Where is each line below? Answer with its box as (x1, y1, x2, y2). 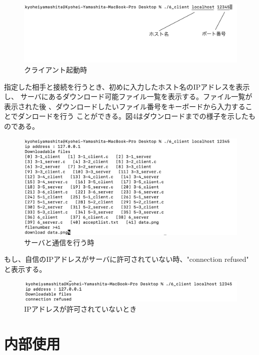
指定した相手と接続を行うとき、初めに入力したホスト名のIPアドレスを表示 (4, 81, 250, 92)
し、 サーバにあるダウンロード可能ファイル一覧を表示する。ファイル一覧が (4, 91, 252, 102)
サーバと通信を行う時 (24, 237, 94, 247)
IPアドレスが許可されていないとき (24, 303, 137, 314)
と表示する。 (4, 263, 46, 274)
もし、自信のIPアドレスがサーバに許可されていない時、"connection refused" (4, 254, 249, 264)
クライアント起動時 (24, 64, 87, 75)
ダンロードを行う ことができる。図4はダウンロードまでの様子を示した (18, 111, 248, 121)
